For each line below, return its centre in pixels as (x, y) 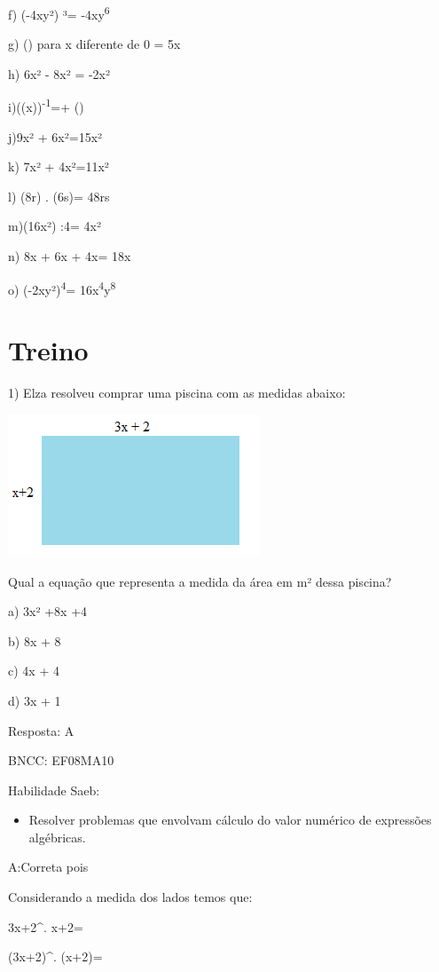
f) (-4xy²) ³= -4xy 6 (59, 13)
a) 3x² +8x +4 (48, 611)
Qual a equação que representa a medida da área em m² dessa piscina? (200, 581)
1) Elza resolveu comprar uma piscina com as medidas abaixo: (177, 393)
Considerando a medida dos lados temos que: (130, 897)
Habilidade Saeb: (54, 790)
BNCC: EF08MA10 (61, 760)
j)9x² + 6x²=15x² (55, 136)
